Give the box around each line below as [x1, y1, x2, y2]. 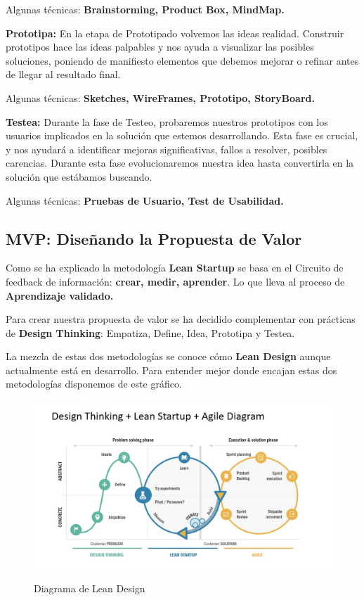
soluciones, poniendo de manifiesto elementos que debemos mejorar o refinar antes [6, 53, 359, 68]
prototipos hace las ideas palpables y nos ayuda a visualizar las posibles [6, 39, 314, 54]
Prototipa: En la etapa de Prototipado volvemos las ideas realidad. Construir [6, 25, 344, 40]
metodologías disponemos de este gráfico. [6, 376, 182, 391]
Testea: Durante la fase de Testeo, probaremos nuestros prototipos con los [6, 114, 328, 129]
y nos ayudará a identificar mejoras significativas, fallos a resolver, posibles [6, 141, 327, 156]
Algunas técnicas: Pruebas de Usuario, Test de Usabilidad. [6, 193, 284, 208]
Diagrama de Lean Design [34, 581, 145, 596]
